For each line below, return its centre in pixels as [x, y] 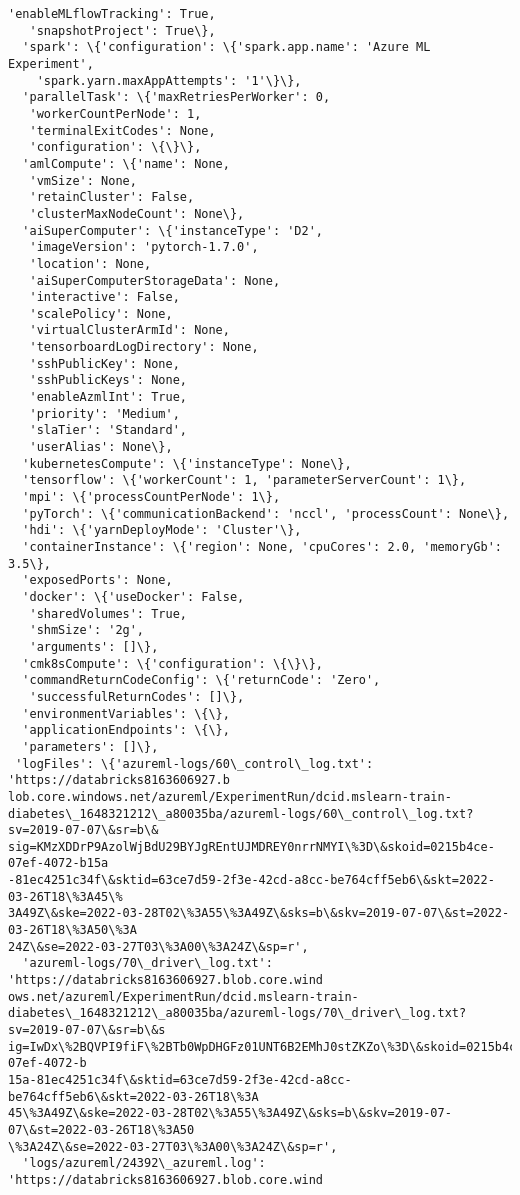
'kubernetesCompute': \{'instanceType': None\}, [187, 463]
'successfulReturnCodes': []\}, [137, 696]
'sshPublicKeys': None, [108, 380]
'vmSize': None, [83, 180]
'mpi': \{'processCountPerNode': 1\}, [151, 497]
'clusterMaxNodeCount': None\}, [137, 213]
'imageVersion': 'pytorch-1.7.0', [144, 247]
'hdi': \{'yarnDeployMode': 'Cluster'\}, [162, 530]
